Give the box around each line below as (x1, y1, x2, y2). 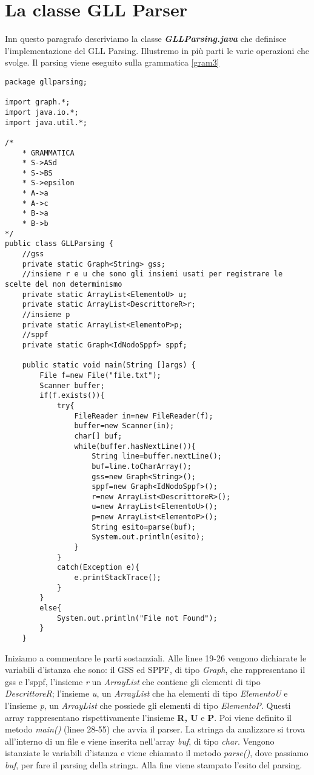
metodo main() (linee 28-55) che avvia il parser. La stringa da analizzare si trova (5, 723, 306, 736)
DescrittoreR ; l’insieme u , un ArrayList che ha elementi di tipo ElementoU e (5, 687, 288, 700)
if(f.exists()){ (39, 391, 105, 400)
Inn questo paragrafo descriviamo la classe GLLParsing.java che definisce (5, 32, 287, 45)
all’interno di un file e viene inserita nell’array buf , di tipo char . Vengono (5, 734, 275, 747)
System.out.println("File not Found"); (56, 613, 218, 623)
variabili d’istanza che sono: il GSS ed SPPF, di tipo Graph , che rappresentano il (5, 663, 306, 676)
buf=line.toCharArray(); (92, 462, 192, 471)
